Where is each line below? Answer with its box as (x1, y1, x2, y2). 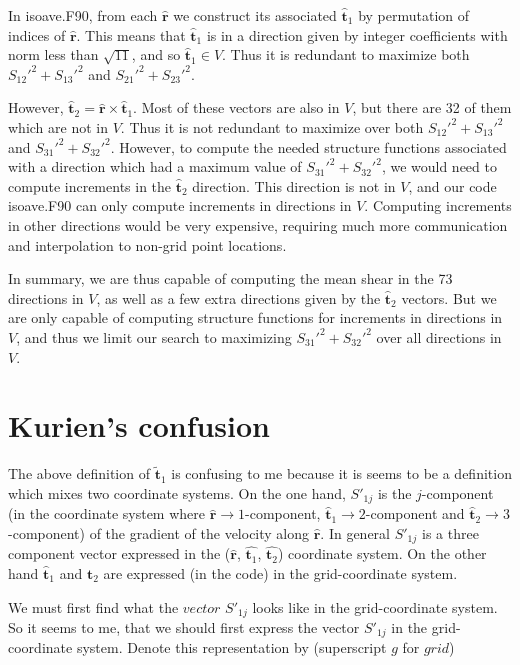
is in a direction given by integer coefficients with (206, 24, 508, 45)
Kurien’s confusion (8, 405, 270, 446)
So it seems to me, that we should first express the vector (8, 616, 360, 637)
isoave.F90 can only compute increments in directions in (8, 195, 352, 216)
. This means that (76, 24, 186, 45)
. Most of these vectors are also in (133, 97, 340, 118)
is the (377, 482, 412, 503)
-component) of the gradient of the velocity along (8, 522, 310, 543)
